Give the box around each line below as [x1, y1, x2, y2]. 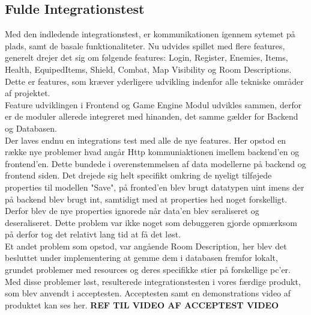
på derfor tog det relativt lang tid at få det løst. [5, 228, 181, 240]
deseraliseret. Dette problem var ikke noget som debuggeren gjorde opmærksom [5, 216, 297, 228]
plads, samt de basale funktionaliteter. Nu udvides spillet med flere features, [5, 39, 285, 52]
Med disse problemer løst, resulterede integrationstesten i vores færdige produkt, [5, 275, 301, 287]
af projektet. [5, 87, 50, 99]
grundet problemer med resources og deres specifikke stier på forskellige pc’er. [5, 263, 291, 276]
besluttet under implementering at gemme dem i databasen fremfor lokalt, [5, 251, 278, 264]
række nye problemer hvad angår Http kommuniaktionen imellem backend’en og [5, 145, 300, 158]
